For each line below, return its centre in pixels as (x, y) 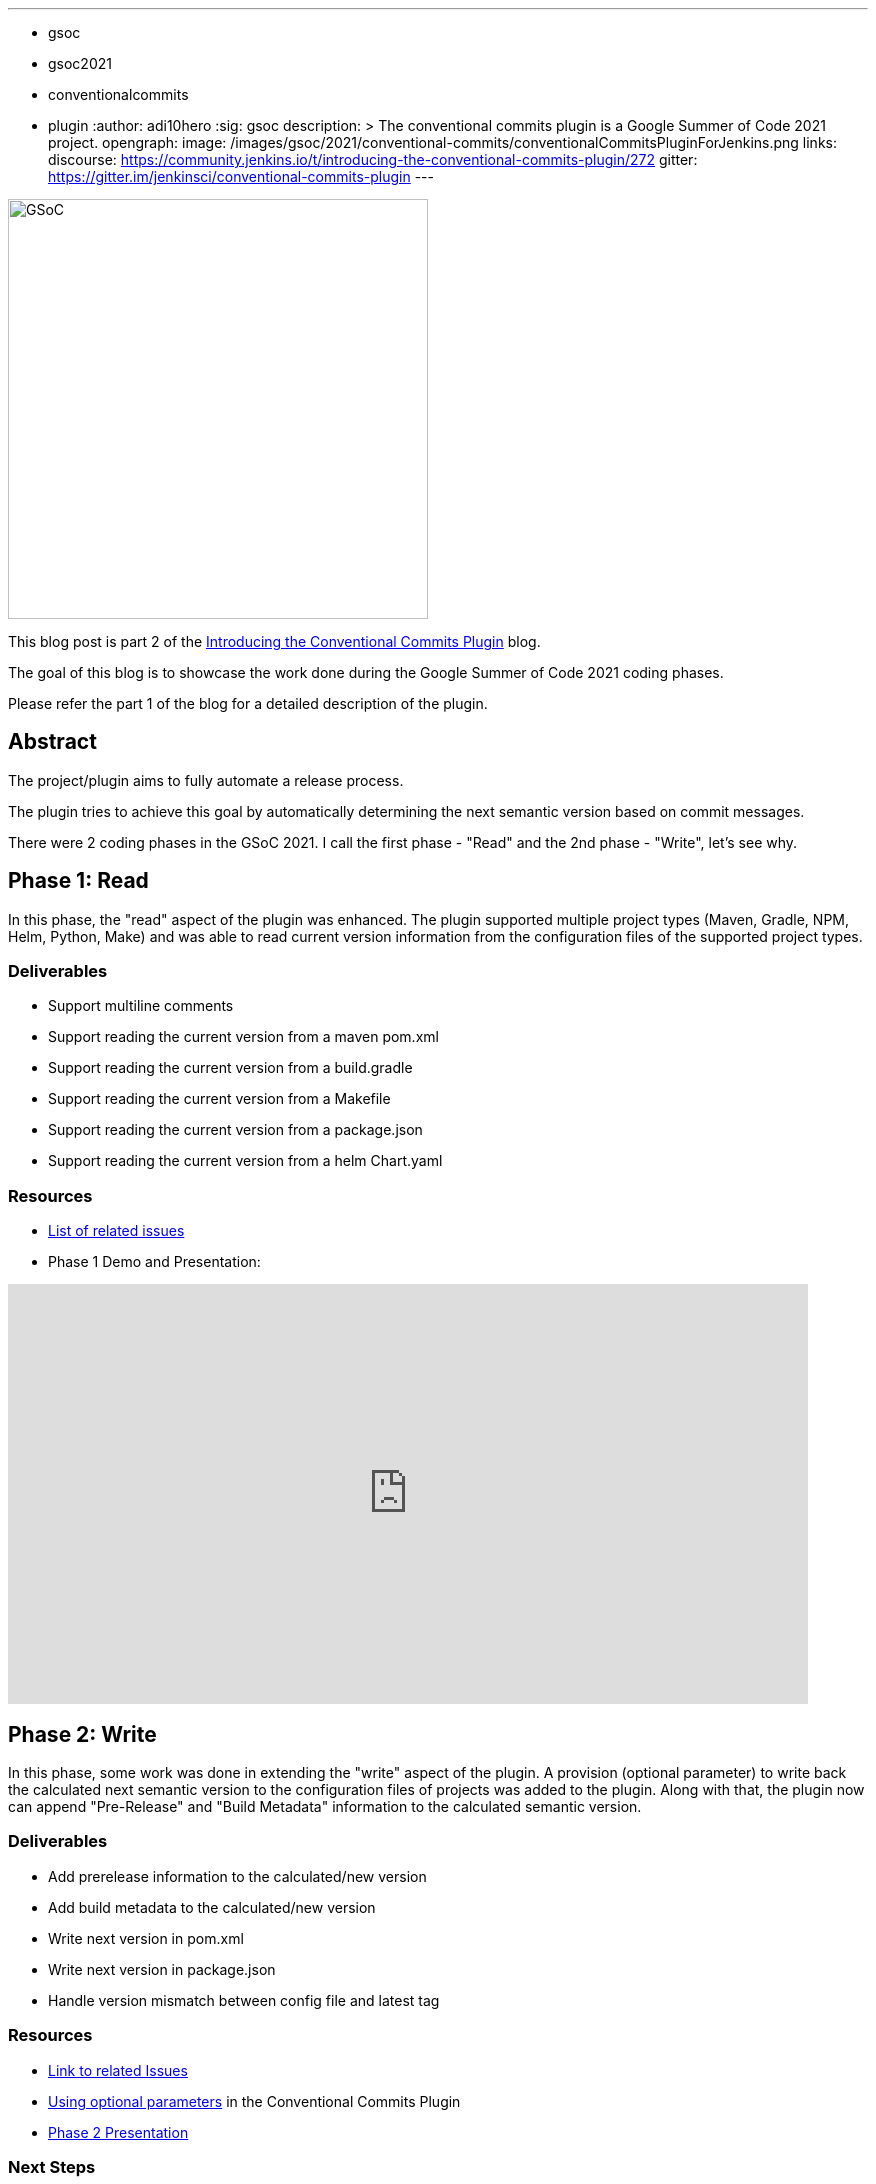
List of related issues (116, 1231)
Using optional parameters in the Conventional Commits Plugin (254, 2101)
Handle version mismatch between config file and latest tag (244, 2000)
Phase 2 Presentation (118, 2132)
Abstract (52, 742)
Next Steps (52, 2166)
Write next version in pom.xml (146, 1938)
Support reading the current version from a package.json (235, 1130)
